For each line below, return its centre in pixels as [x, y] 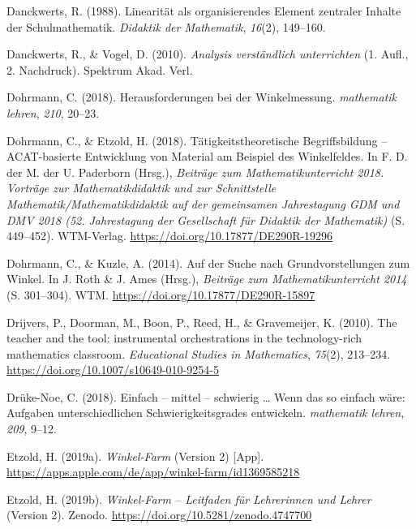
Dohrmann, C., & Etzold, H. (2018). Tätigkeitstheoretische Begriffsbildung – [197, 140]
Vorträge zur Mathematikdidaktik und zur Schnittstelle [142, 188]
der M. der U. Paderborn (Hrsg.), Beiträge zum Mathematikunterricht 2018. [195, 172]
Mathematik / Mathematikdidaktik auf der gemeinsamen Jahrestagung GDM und [203, 203]
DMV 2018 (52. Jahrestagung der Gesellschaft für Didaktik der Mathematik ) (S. [206, 219]
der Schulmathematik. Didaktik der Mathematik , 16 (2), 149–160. [166, 26]
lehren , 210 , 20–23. [53, 112]
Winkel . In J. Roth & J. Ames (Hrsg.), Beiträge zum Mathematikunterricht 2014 [207, 279]
